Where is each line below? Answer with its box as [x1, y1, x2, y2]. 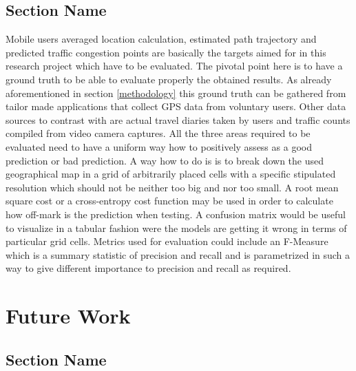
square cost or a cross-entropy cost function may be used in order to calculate [6, 193, 333, 208]
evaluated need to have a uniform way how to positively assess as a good [6, 139, 312, 153]
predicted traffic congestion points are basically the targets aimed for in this [6, 45, 326, 59]
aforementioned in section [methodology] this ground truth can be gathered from [6, 85, 346, 100]
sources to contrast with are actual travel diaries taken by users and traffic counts [6, 112, 350, 127]
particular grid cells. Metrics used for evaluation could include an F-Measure [6, 234, 328, 248]
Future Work [6, 301, 131, 330]
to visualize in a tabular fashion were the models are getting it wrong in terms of [6, 220, 347, 235]
